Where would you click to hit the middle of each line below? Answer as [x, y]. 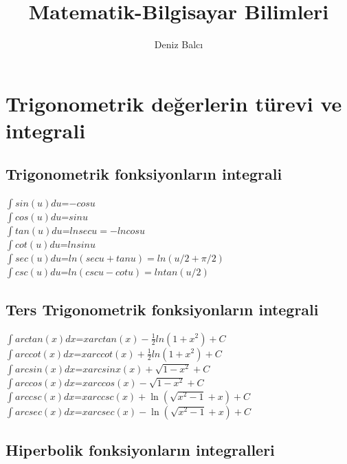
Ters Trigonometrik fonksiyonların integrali [162, 309]
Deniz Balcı [179, 44]
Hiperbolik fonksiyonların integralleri [140, 449]
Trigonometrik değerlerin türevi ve [174, 103]
